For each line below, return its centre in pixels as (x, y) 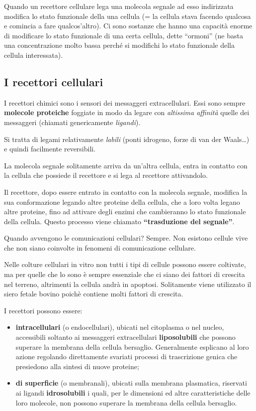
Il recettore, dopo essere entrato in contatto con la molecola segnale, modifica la (126, 192)
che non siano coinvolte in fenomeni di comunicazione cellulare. (100, 247)
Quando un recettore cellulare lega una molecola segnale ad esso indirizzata (119, 6)
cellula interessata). (34, 55)
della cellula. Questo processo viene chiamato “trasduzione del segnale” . (119, 221)
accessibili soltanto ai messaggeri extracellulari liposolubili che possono (126, 337)
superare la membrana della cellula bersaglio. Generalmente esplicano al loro (132, 346)
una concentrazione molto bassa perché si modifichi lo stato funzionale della (119, 45)
